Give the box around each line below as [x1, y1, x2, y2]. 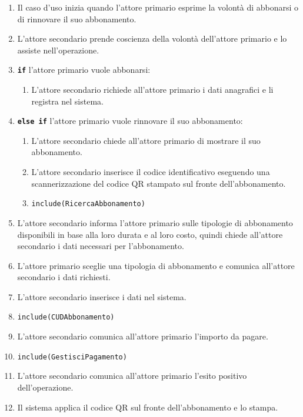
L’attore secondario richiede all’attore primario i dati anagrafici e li [31, 83, 274, 96]
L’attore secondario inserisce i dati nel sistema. [17, 290, 187, 302]
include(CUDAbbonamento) [17, 313, 115, 322]
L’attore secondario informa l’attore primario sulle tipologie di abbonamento [17, 216, 293, 228]
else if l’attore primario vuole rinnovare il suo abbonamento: [17, 115, 243, 127]
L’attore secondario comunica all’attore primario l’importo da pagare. [17, 330, 268, 342]
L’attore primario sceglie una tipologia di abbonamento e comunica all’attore [17, 259, 295, 271]
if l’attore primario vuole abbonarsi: [17, 63, 151, 76]
